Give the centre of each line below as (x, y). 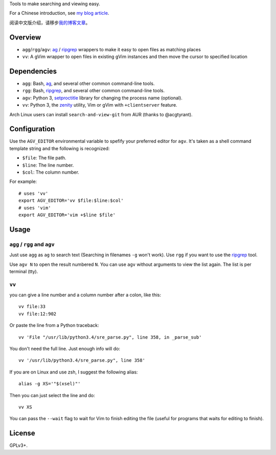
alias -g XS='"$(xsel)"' (50, 384)
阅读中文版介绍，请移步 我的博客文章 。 (50, 23)
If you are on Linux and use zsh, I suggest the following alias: (74, 372)
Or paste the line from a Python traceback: (54, 325)
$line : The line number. (48, 165)
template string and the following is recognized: (60, 148)
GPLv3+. (19, 445)
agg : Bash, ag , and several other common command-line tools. (88, 83)
